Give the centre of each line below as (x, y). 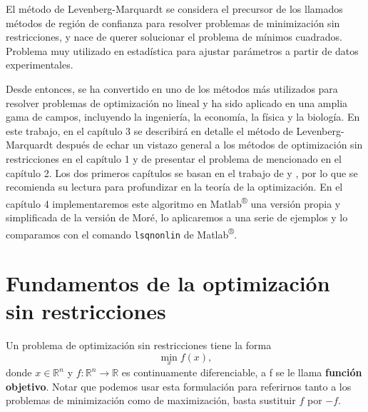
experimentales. (40, 65)
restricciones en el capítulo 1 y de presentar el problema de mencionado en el (174, 158)
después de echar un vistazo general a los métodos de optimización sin (209, 145)
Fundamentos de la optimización (168, 283)
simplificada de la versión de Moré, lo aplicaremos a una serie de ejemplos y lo (177, 217)
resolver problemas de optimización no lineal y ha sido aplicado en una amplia (177, 102)
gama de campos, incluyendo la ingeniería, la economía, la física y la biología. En (183, 117)
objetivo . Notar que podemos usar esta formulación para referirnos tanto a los (179, 386)
